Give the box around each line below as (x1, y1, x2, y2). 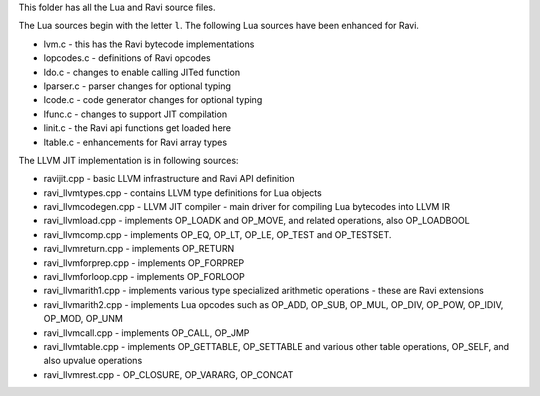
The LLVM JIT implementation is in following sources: (18, 154, 239, 166)
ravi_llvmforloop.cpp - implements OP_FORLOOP (43, 271, 245, 283)
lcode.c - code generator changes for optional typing (43, 94, 263, 106)
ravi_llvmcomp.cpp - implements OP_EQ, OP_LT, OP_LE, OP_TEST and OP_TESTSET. (43, 228, 392, 240)
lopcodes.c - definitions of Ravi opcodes (43, 52, 211, 64)
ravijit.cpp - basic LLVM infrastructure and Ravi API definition (43, 173, 295, 185)
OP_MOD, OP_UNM (43, 313, 124, 325)
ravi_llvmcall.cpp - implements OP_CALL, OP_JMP (43, 326, 250, 339)
